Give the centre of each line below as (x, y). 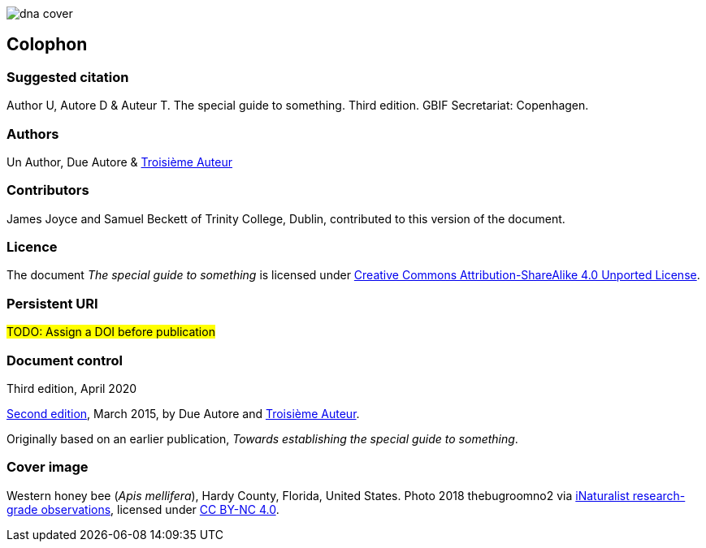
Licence (32, 247)
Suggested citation (68, 77)
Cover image (48, 467)
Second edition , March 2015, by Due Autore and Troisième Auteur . (183, 413)
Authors (33, 134)
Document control (65, 360)
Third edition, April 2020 (72, 388)
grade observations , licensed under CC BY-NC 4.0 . (143, 509)
